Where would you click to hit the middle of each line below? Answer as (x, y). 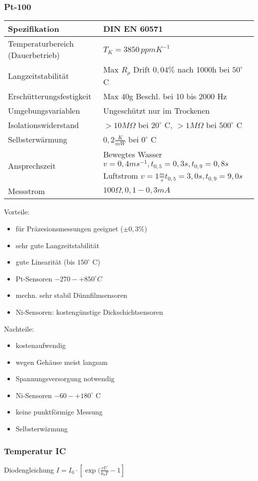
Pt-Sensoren (34, 278)
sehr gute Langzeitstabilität (58, 245)
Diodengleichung (29, 469)
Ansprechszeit (32, 165)
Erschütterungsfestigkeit (50, 96)
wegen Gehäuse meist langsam (62, 362)
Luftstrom (121, 176)
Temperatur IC (35, 450)
